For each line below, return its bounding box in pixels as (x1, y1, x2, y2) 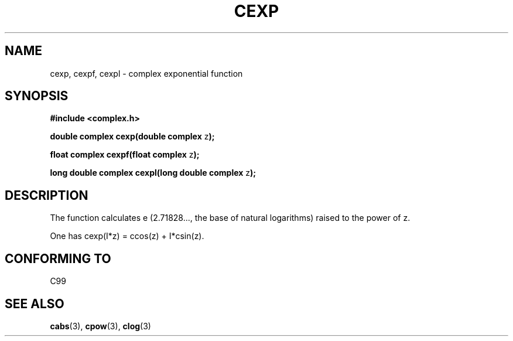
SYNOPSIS (5, 88, 69, 104)
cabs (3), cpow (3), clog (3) (50, 320, 151, 331)
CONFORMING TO (5, 251, 111, 266)
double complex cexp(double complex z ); (50, 131, 215, 142)
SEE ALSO (5, 296, 64, 311)
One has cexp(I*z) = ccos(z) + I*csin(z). (50, 231, 204, 241)
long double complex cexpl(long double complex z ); (50, 168, 256, 178)
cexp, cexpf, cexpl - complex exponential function (50, 68, 243, 79)
